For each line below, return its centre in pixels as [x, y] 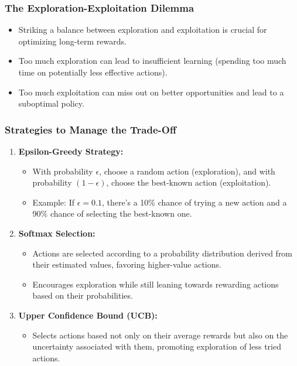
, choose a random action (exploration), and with [187, 171]
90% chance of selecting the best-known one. [112, 213]
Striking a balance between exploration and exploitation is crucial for [143, 30]
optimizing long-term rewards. [72, 41]
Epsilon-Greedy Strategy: [71, 151]
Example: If [53, 202]
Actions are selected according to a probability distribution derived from [163, 253]
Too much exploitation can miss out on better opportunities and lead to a [151, 92]
